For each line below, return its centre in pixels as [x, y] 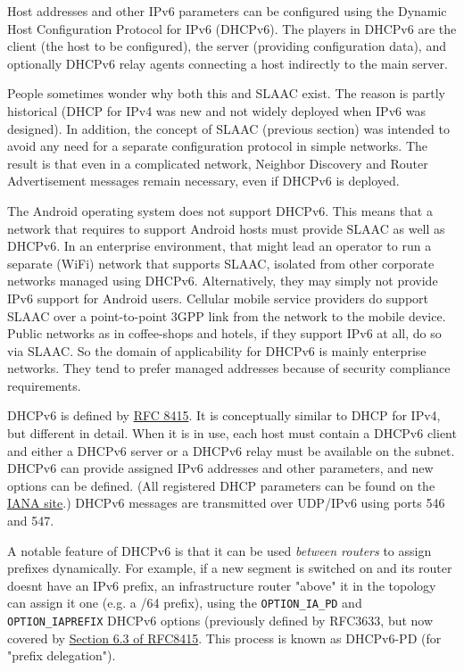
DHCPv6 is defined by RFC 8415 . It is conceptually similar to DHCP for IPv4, [224, 415]
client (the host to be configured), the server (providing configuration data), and [227, 46]
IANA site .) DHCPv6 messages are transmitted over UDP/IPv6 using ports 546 [226, 503]
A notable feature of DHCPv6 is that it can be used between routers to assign [220, 550]
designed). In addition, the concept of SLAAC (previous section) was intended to [228, 128]
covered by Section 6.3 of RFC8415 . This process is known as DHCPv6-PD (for [224, 638]
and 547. [31, 521]
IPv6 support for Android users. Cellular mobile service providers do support [218, 298]
